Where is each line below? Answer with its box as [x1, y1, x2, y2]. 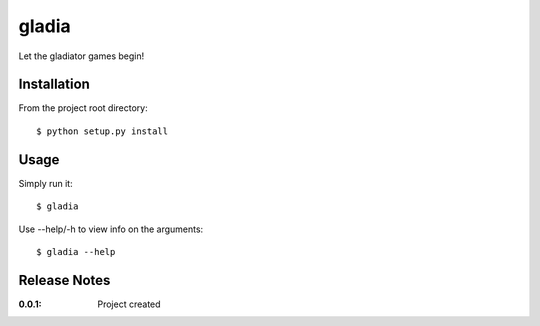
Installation [18, 76, 90, 93]
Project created [97, 298, 161, 310]
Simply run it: [18, 177, 74, 189]
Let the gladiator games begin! [18, 50, 145, 62]
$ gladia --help [36, 246, 116, 257]
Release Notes [18, 271, 111, 289]
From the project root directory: [18, 102, 149, 114]
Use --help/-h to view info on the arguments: [18, 223, 204, 235]
